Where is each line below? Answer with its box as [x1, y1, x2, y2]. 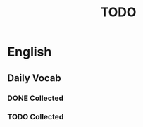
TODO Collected [7, 112, 64, 122]
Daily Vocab [7, 72, 61, 84]
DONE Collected [7, 93, 63, 103]
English [7, 44, 52, 60]
